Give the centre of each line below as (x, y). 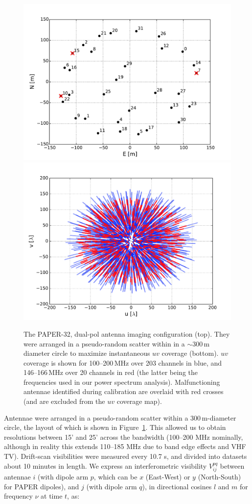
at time (52, 496)
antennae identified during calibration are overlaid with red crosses (124, 391)
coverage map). (139, 401)
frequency (18, 496)
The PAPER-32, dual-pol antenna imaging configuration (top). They (127, 333)
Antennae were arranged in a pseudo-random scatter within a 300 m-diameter (120, 417)
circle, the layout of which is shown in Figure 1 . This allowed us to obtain (115, 427)
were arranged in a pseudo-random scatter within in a (104, 343)
